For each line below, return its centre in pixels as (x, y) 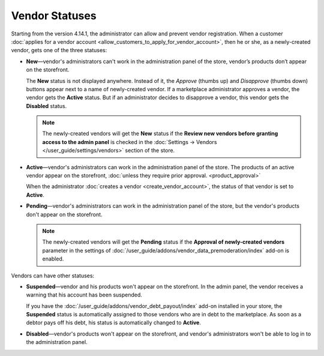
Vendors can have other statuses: (53, 276)
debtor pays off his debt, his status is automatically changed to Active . (113, 323)
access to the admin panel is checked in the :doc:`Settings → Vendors (130, 142)
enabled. (53, 259)
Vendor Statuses (54, 16)
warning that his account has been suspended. (84, 295)
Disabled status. (46, 106)
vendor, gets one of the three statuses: (59, 50)
